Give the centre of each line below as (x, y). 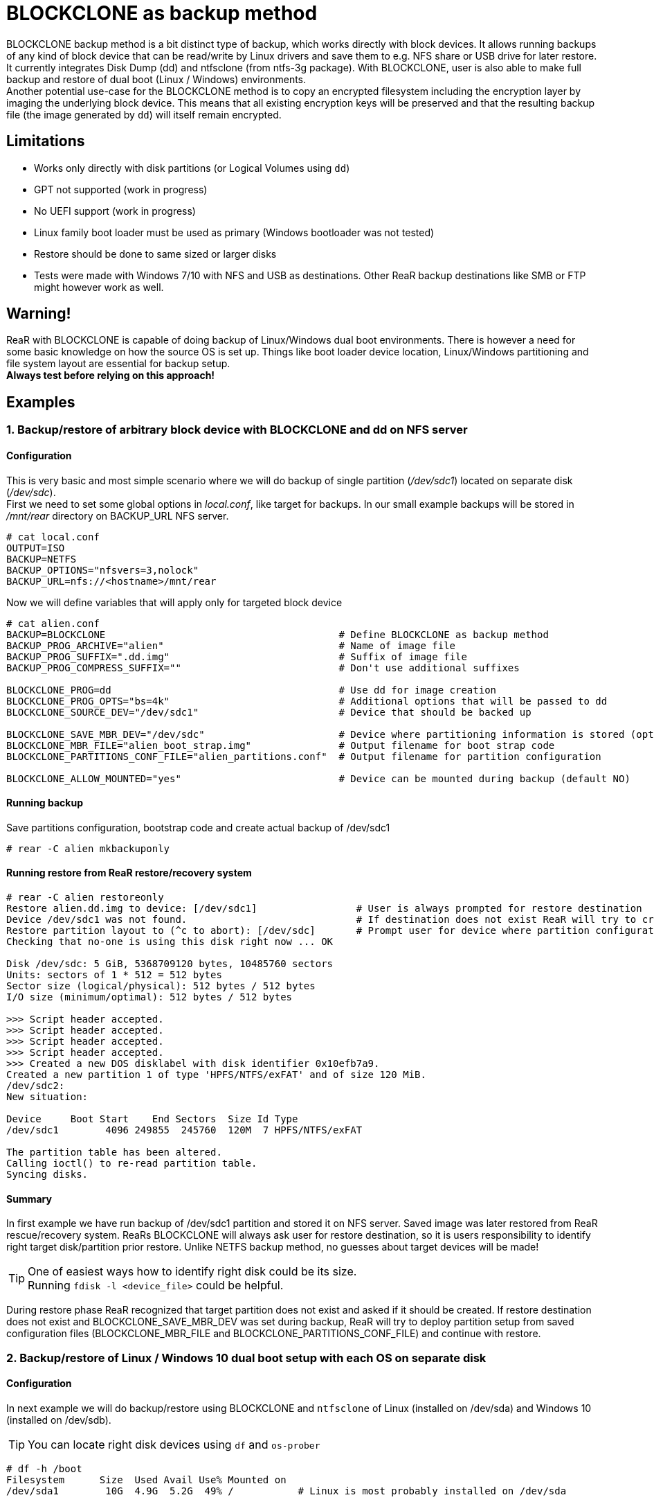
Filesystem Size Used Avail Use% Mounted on (146, 1479)
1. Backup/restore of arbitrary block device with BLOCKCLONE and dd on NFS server (237, 430)
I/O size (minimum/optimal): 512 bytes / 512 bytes (149, 997)
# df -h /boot (44, 1468)
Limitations (46, 141)
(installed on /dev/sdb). (59, 1420)
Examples (41, 402)
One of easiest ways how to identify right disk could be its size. (192, 1272)
